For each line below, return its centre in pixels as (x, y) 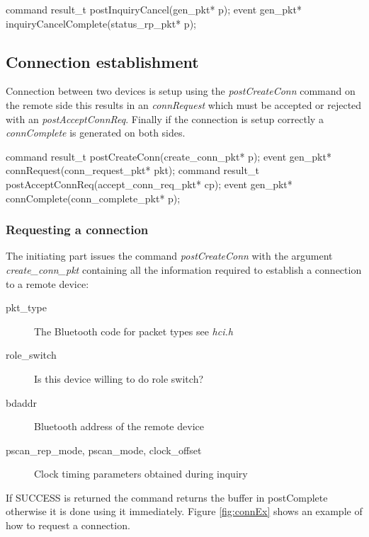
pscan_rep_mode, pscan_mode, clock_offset (104, 450)
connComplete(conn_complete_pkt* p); (93, 198)
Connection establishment (102, 61)
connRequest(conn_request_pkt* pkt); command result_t (132, 170)
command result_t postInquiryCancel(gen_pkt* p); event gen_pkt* (154, 9)
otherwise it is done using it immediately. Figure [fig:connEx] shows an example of (184, 511)
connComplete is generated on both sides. (96, 133)
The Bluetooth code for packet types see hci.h (134, 331)
